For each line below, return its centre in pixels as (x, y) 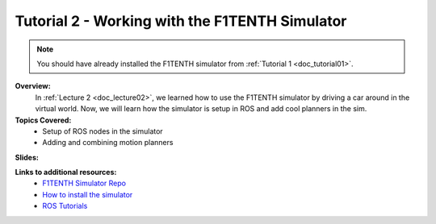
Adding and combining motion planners (108, 143)
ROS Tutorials (65, 206)
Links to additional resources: (66, 172)
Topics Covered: (43, 120)
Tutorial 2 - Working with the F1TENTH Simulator (181, 21)
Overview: (33, 86)
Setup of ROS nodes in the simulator (103, 131)
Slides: (27, 157)
